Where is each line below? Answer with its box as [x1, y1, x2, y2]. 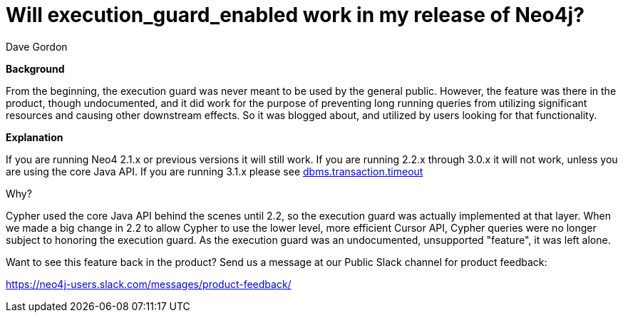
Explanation [6, 130, 63, 143]
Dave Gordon [6, 40, 68, 53]
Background [6, 62, 65, 75]
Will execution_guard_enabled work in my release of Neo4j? [6, 3, 585, 27]
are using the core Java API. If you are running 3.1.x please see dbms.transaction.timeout [6, 165, 423, 178]
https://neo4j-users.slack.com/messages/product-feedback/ [6, 277, 292, 290]
